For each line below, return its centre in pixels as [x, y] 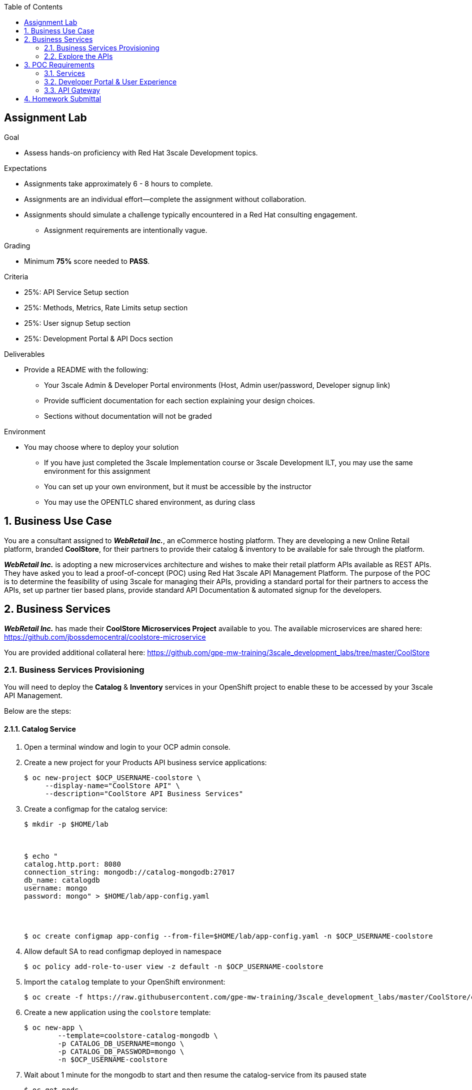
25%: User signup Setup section [77, 323]
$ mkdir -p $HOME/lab [66, 824]
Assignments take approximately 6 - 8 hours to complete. [118, 183]
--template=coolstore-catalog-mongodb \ [138, 1035]
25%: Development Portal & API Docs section [98, 338]
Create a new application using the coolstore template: [117, 1012]
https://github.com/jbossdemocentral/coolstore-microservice [105, 637]
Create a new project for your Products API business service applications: [145, 762]
